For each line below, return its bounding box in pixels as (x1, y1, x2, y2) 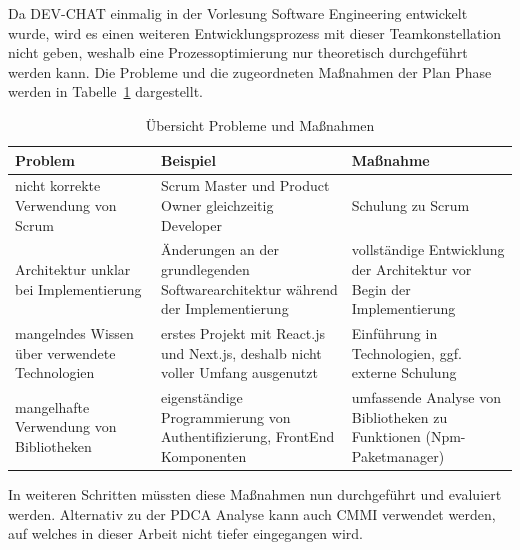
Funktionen (351, 426, 421, 447)
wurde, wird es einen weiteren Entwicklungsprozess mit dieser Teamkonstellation (8, 22, 502, 43)
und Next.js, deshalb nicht (161, 342, 322, 363)
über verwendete (15, 342, 116, 363)
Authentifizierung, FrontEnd (161, 426, 335, 447)
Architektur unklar (15, 259, 131, 280)
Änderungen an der (161, 239, 279, 260)
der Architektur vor (351, 259, 472, 280)
